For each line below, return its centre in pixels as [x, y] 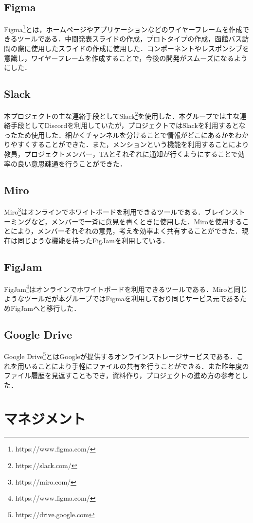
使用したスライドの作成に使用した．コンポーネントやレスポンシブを [140, 48]
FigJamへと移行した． [45, 308]
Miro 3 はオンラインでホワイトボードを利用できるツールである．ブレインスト [125, 211]
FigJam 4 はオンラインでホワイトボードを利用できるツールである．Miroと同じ [126, 288]
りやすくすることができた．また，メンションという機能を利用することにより [126, 144]
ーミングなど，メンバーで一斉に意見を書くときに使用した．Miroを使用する [123, 221]
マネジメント [45, 418]
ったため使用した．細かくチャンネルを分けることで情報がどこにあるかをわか [126, 135]
